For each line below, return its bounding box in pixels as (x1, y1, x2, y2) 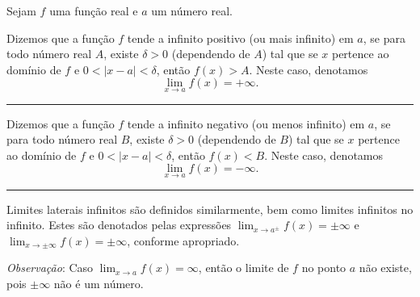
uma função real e (49, 2, 138, 19)
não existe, (359, 259, 412, 276)
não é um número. (53, 274, 144, 291)
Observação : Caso (6, 259, 94, 276)
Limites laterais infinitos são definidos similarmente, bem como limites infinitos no (6, 200, 414, 217)
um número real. (151, 2, 233, 19)
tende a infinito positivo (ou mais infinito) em (127, 29, 354, 46)
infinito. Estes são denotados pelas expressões (6, 216, 232, 233)
